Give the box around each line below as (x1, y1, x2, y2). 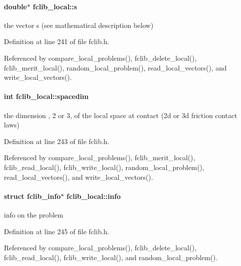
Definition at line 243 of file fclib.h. (4, 136, 109, 146)
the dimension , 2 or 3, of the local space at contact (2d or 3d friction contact (4, 110, 238, 120)
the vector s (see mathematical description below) (4, 20, 154, 30)
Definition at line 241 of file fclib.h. (4, 36, 109, 47)
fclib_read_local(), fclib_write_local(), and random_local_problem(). (4, 252, 218, 262)
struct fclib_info (4, 191, 61, 201)
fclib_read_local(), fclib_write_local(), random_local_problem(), (4, 162, 205, 172)
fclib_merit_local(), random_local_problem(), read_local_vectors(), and (4, 62, 227, 73)
